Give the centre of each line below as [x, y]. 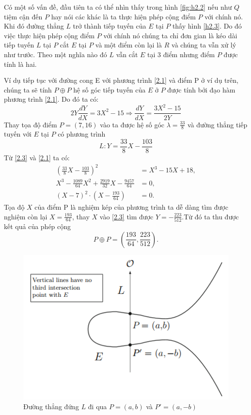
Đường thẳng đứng [51, 406]
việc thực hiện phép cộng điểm [49, 35]
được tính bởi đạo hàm [201, 89]
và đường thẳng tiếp [217, 124]
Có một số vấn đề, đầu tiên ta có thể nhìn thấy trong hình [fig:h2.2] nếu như [118, 7]
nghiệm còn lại [26, 216]
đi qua [97, 406]
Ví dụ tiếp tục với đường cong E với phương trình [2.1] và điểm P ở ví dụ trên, [121, 80]
